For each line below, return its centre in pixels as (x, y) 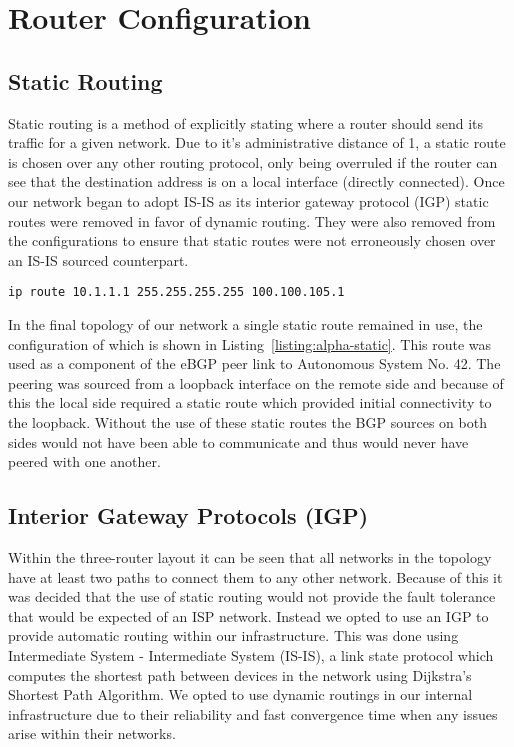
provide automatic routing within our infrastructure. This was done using (233, 635)
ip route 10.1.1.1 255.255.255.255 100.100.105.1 (176, 292)
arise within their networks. (92, 733)
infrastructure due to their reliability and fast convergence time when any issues (253, 713)
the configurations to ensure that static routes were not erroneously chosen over (252, 240)
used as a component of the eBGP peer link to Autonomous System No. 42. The (254, 363)
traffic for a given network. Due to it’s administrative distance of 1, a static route (257, 142)
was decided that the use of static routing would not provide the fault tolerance (252, 596)
